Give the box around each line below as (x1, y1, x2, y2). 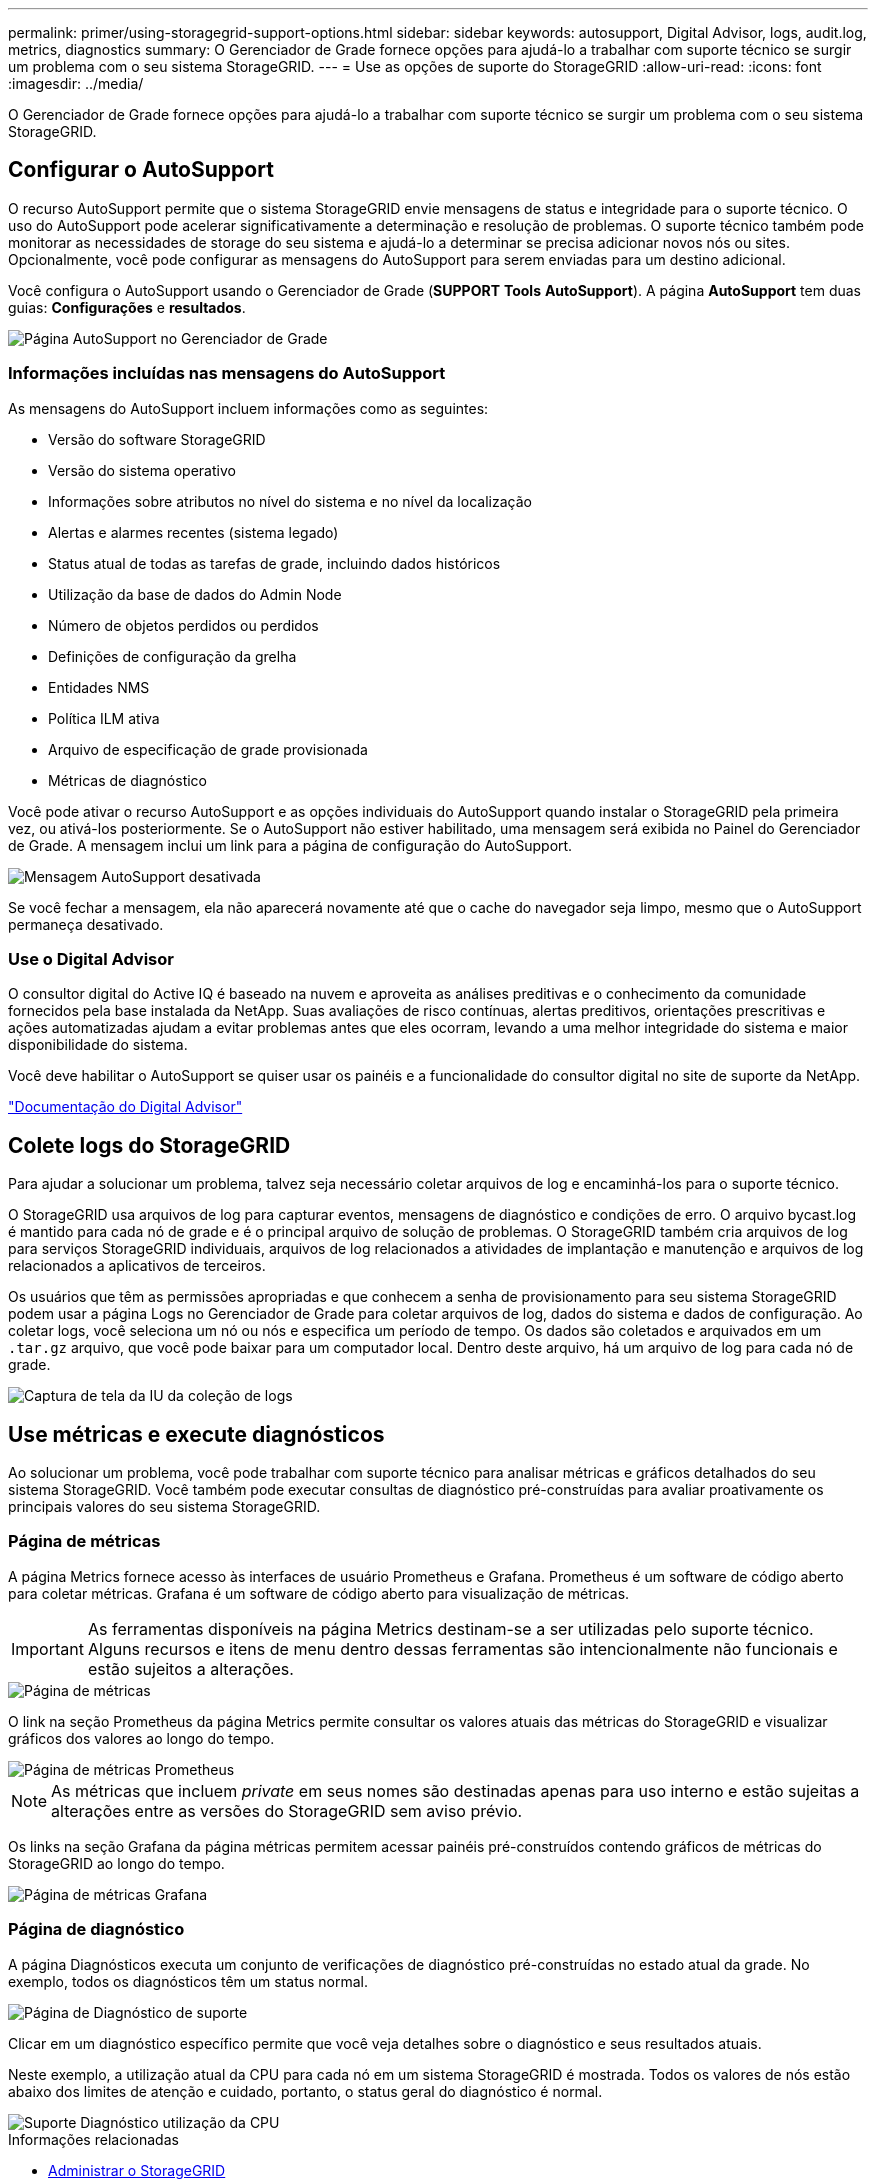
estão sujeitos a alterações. (87, 1658, 294, 1679)
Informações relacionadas (8, 2130, 179, 2148)
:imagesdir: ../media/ (8, 75, 144, 92)
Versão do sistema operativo (48, 461, 236, 479)
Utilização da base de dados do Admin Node (48, 585, 342, 603)
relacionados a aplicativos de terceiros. (8, 1257, 266, 1275)
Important (11, 1638, 84, 1659)
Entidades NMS (48, 678, 150, 696)
